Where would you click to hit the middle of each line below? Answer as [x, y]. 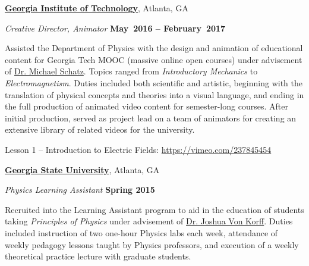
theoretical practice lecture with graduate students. [98, 256]
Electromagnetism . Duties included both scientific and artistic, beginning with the [154, 82]
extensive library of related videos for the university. [100, 129]
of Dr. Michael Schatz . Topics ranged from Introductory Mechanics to [131, 71]
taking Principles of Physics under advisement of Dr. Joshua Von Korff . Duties [149, 221]
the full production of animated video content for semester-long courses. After [146, 106]
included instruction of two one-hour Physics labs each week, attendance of [141, 232]
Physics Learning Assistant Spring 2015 [80, 190]
